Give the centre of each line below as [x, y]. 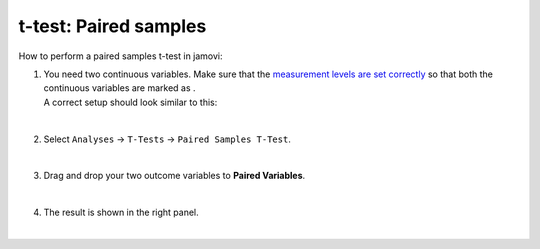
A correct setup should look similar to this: [130, 102]
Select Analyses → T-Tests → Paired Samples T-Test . [167, 139]
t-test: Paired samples [112, 26]
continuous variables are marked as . [119, 88]
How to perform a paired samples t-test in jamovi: [121, 56]
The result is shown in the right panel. [121, 212]
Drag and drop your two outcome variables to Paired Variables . [174, 176]
